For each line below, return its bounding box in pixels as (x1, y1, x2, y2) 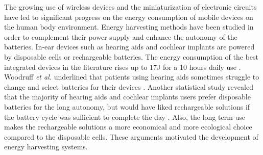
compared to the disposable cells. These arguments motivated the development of (4, 131, 258, 142)
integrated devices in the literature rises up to (4, 61, 148, 72)
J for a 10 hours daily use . (157, 61, 241, 72)
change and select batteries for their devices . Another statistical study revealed (4, 81, 253, 92)
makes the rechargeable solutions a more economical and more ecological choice (4, 121, 252, 132)
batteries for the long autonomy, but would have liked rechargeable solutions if (4, 101, 250, 112)
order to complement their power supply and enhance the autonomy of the (4, 31, 237, 42)
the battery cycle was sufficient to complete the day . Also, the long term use (4, 111, 246, 122)
